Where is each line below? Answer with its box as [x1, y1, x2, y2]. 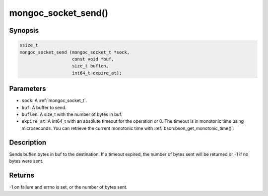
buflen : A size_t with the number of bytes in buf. [21, 111, 123, 117]
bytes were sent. [9, 158, 44, 164]
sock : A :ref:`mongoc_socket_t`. [21, 98, 87, 103]
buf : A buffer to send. [21, 104, 67, 110]
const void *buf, [72, 56, 114, 62]
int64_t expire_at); [72, 70, 122, 76]
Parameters [9, 85, 46, 93]
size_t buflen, [72, 63, 109, 69]
